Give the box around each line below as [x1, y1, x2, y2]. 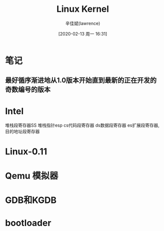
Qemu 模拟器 [5, 170, 59, 181]
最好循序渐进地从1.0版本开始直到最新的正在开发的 [5, 76, 157, 85]
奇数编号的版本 [5, 85, 51, 94]
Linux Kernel [56, 3, 109, 15]
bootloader [5, 218, 52, 229]
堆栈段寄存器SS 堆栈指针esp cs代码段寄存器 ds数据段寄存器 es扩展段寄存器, [5, 122, 160, 129]
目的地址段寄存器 [5, 129, 40, 134]
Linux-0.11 [5, 146, 48, 157]
